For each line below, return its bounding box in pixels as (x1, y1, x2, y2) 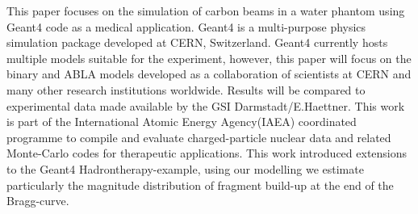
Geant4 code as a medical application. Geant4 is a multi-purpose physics (6, 18, 366, 35)
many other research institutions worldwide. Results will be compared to (6, 81, 366, 98)
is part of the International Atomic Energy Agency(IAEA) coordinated (6, 113, 357, 130)
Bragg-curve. (6, 192, 69, 209)
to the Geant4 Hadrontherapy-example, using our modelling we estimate (6, 160, 364, 177)
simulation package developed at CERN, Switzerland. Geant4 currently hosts (6, 34, 388, 51)
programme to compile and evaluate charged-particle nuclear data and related (6, 128, 391, 145)
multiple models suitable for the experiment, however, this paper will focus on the (6, 49, 412, 66)
